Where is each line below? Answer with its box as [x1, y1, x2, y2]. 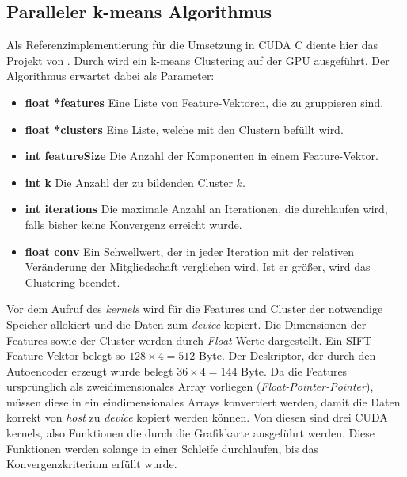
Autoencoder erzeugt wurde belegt [6, 362, 173, 379]
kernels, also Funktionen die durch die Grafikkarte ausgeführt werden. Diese [6, 425, 375, 441]
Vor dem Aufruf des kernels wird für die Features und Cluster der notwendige [6, 300, 383, 317]
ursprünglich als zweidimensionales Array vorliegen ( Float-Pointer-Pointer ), [6, 378, 374, 395]
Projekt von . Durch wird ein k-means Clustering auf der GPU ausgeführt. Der [6, 52, 390, 68]
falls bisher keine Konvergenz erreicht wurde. [25, 216, 242, 232]
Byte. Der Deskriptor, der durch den [199, 347, 376, 364]
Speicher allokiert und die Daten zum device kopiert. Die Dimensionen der [6, 315, 367, 332]
